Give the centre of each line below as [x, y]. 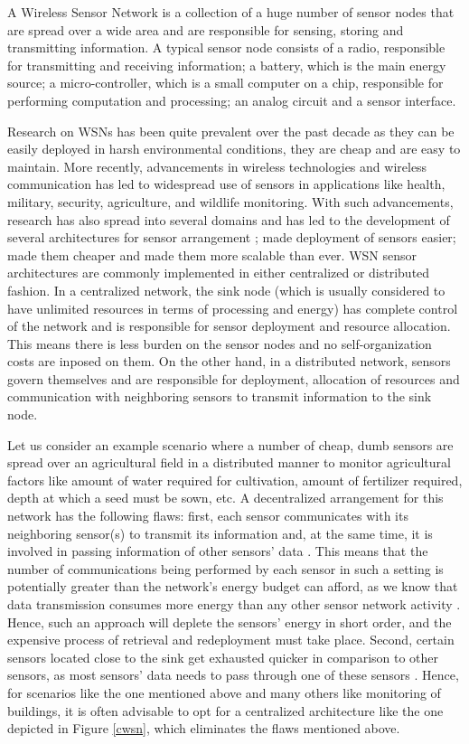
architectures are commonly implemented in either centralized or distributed [219, 273]
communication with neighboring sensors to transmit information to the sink [220, 396]
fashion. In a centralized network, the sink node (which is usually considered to [226, 290]
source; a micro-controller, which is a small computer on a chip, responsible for [225, 83]
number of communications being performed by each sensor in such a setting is [225, 568]
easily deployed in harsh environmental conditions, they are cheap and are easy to [234, 149]
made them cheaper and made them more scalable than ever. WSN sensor [212, 254]
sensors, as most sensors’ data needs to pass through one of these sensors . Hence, [233, 675]
